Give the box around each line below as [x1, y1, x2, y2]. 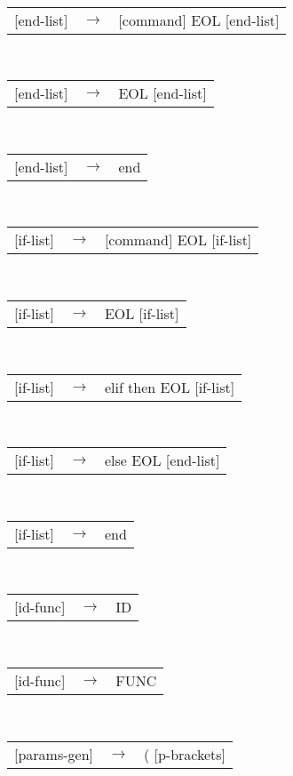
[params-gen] [14, 743, 94, 764]
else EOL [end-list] [104, 450, 220, 471]
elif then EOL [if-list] [104, 376, 235, 397]
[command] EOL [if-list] [104, 229, 252, 251]
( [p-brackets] [143, 743, 226, 764]
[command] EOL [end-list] [118, 9, 280, 30]
